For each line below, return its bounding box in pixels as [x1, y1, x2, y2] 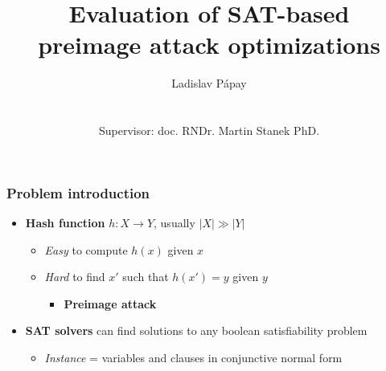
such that [122, 268, 169, 285]
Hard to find [44, 268, 105, 285]
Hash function [25, 214, 105, 230]
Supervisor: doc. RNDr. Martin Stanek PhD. [98, 122, 320, 139]
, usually [154, 214, 195, 230]
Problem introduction [6, 182, 150, 202]
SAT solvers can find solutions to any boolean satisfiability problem [25, 322, 368, 339]
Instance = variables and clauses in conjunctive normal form [44, 349, 343, 365]
